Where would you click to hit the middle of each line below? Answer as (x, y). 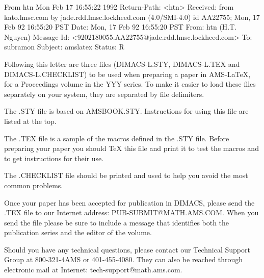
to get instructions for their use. (54, 158)
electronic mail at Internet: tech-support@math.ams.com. (93, 270)
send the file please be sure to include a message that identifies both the (117, 222)
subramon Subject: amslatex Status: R (64, 47)
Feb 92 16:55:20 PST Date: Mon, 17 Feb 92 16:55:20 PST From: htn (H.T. (121, 27)
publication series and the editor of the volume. (78, 232)
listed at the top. (30, 121)
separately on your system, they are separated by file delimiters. (104, 94)
